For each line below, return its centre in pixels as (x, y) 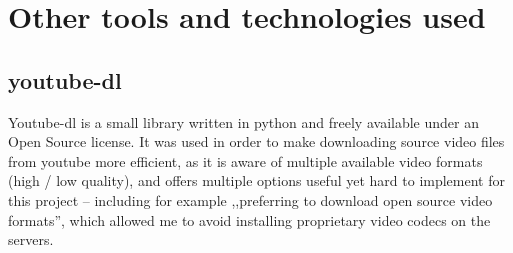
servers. (31, 239)
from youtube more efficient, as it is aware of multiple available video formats (245, 160)
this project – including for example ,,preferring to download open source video (250, 199)
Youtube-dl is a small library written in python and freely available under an (243, 121)
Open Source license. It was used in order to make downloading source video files (256, 141)
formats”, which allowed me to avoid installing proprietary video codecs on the (249, 219)
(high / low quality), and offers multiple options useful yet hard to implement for (256, 180)
